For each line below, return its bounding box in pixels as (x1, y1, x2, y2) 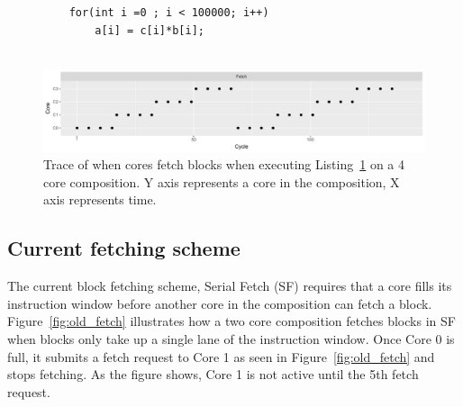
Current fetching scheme (7, 234, 241, 262)
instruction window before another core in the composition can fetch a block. (7, 294, 432, 312)
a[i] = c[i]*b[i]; (95, 23, 204, 37)
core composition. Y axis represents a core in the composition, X (43, 172, 400, 191)
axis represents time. (43, 190, 157, 209)
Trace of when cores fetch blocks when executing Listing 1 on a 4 (43, 155, 405, 174)
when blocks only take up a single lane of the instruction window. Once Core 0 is (7, 330, 455, 348)
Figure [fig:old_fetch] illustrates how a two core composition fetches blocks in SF (7, 312, 456, 330)
